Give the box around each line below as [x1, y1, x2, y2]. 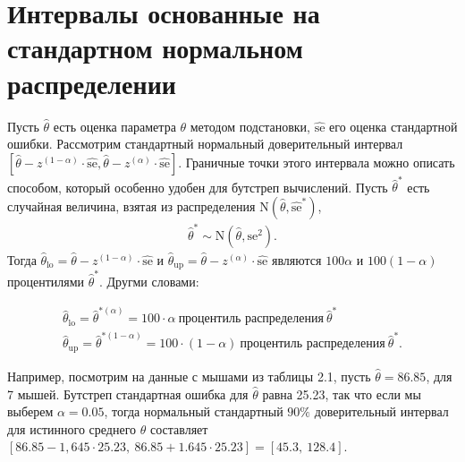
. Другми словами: [99, 271, 199, 290]
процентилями [7, 271, 85, 290]
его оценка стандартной [329, 116, 458, 135]
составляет [149, 419, 208, 438]
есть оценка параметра [53, 116, 176, 135]
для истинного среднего [7, 419, 137, 438]
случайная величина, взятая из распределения [7, 197, 256, 215]
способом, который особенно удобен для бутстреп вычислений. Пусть [7, 177, 388, 196]
